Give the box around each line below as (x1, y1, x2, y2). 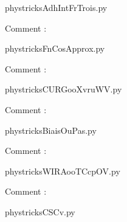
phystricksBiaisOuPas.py (5, 123, 97, 136)
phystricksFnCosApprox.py (5, 42, 105, 55)
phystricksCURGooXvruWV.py (5, 83, 122, 95)
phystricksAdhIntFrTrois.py (5, 1, 108, 13)
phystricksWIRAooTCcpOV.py (5, 164, 120, 177)
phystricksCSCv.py (5, 205, 75, 218)
